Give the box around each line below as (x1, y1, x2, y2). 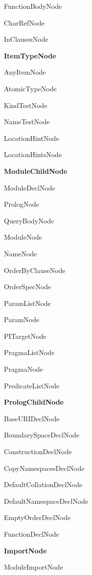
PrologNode (4, 199, 39, 209)
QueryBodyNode (4, 215, 54, 225)
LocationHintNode (4, 133, 59, 143)
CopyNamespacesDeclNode (4, 463, 85, 473)
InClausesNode (4, 34, 48, 44)
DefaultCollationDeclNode (4, 479, 83, 490)
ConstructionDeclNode (4, 446, 72, 457)
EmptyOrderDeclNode (4, 512, 71, 522)
